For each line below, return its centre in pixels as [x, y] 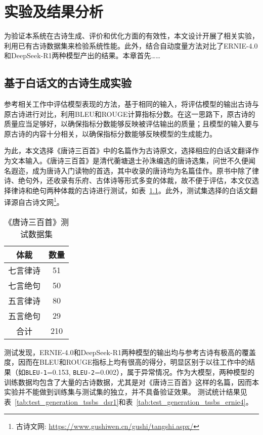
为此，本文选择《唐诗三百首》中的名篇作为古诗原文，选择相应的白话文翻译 [128, 150]
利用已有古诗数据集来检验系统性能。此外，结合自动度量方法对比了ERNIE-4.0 [131, 45]
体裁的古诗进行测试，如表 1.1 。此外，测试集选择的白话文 [155, 190]
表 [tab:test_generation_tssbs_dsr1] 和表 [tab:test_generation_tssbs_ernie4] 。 [128, 401]
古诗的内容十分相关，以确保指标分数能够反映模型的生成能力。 [114, 133]
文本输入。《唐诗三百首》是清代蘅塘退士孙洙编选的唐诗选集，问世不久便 [129, 161]
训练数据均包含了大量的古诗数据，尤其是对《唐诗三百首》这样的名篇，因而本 [131, 382]
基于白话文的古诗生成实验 [68, 83]
